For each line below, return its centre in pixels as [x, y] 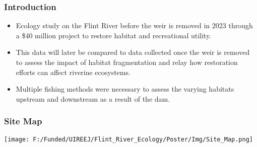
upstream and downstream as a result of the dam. [93, 98]
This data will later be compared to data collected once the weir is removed [133, 52]
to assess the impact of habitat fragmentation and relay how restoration [127, 62]
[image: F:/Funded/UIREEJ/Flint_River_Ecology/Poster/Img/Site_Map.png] [128, 139]
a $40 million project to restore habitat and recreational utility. [114, 35]
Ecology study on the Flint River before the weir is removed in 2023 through [134, 25]
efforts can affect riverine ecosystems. [73, 72]
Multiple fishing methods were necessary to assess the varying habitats [125, 89]
